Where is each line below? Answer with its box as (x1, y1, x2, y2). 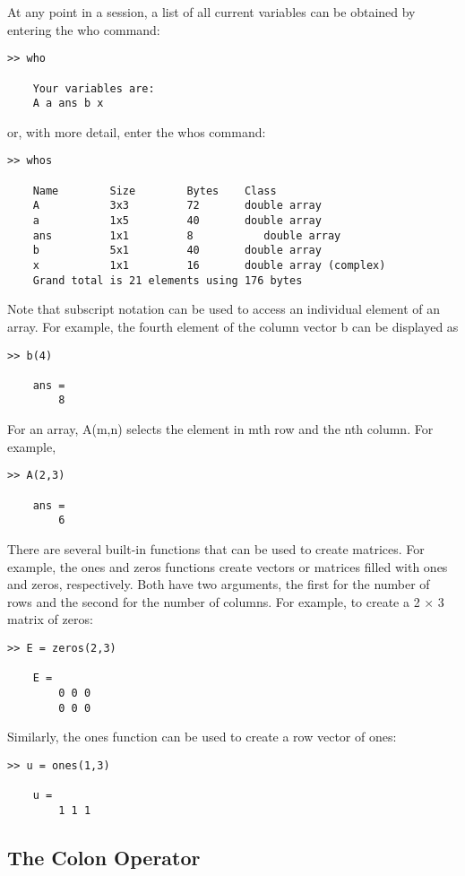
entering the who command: (7, 20, 160, 39)
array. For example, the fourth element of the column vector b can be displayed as (7, 317, 459, 335)
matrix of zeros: (7, 610, 93, 629)
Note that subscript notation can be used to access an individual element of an (7, 299, 441, 318)
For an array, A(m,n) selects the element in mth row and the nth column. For (7, 420, 434, 438)
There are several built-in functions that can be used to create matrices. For (7, 539, 425, 558)
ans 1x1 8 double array (32, 229, 341, 242)
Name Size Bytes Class (32, 184, 277, 197)
